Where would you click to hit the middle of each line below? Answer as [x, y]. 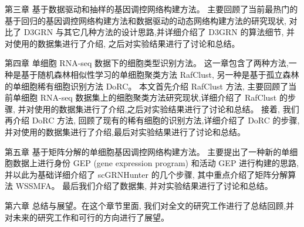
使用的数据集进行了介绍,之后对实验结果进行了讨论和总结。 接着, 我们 [167, 109]
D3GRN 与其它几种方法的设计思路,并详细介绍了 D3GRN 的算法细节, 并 [159, 32]
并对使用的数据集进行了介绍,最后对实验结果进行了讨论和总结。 [125, 131]
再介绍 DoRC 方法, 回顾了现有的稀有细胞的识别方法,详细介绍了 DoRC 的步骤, [152, 120]
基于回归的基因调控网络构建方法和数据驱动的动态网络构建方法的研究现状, [146, 20]
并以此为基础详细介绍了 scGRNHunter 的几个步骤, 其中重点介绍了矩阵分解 [146, 174]
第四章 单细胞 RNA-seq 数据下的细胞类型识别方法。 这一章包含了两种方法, [147, 63]
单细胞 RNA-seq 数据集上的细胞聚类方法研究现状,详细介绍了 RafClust [145, 97]
